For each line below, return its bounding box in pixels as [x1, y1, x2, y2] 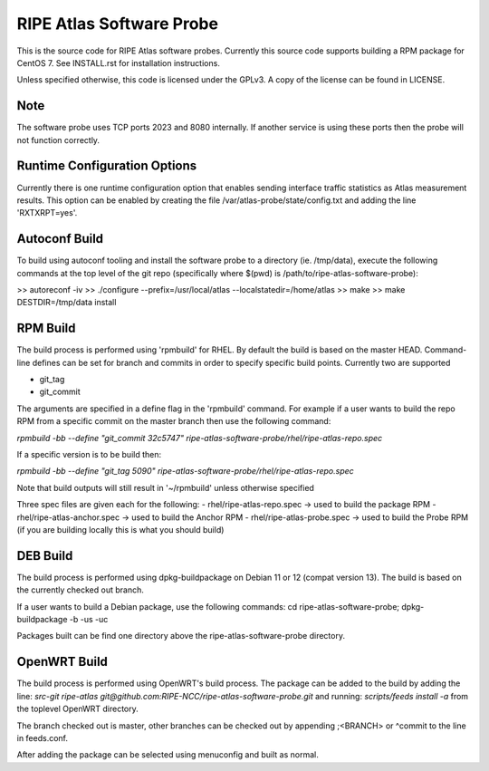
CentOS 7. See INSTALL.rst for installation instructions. [16, 57, 221, 68]
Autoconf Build [16, 231, 104, 246]
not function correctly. [16, 134, 100, 145]
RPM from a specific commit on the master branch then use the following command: [16, 416, 331, 427]
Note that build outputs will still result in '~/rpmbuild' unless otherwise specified [16, 482, 314, 493]
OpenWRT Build [16, 654, 109, 670]
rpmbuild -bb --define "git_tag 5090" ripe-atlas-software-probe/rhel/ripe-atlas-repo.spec [16, 466, 355, 477]
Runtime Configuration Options [16, 159, 197, 174]
